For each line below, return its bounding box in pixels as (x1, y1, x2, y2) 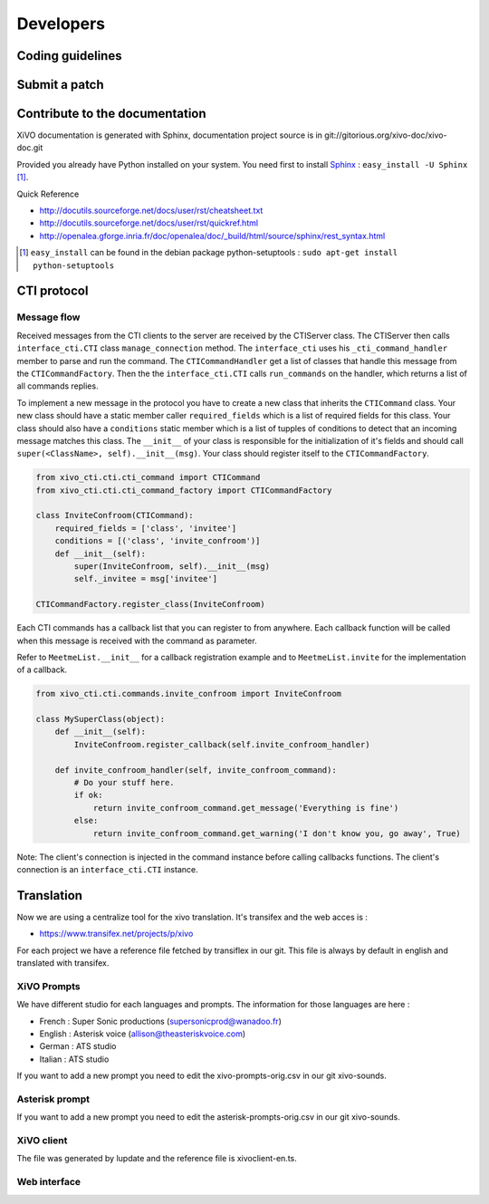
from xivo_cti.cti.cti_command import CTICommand (35, 472, 261, 483)
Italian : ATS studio (39, 1054, 110, 1064)
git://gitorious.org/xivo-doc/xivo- (324, 130, 447, 140)
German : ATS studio (39, 1041, 117, 1052)
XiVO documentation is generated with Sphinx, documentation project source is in (16, 130, 323, 140)
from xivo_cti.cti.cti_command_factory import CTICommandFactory (35, 485, 332, 496)
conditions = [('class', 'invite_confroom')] (54, 535, 261, 546)
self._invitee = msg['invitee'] (73, 573, 217, 584)
